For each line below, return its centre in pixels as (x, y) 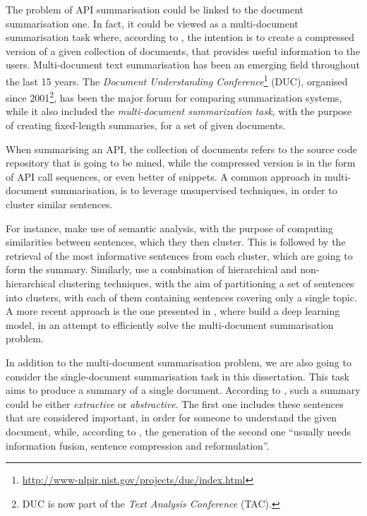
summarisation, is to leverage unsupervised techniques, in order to (194, 190)
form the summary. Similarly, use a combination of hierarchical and (151, 269)
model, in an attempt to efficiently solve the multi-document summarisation (170, 324)
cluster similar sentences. (59, 204)
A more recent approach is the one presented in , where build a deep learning (173, 311)
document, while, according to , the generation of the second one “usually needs (179, 431)
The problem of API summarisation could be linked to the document (155, 9)
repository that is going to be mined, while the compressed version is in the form (181, 163)
